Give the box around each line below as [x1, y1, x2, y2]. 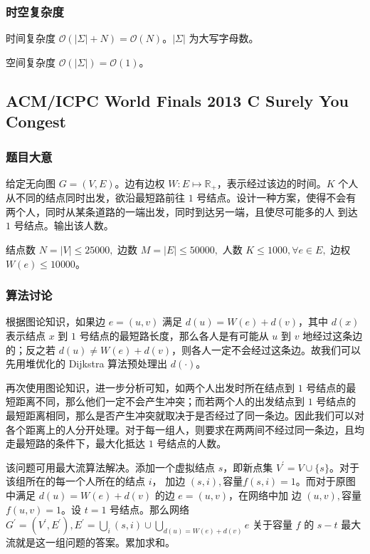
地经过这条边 [302, 328, 363, 343]
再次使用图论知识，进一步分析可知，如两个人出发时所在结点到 [6, 380, 295, 394]
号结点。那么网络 [110, 501, 190, 516]
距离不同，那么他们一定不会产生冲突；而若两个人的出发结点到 [15, 394, 305, 409]
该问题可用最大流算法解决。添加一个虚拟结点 [6, 459, 215, 474]
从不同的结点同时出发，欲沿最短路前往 [6, 190, 185, 205]
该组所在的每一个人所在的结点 [6, 474, 145, 488]
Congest [6, 110, 67, 132]
